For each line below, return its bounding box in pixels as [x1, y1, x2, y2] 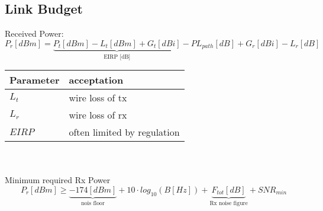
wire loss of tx [69, 91, 127, 105]
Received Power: [5, 27, 64, 40]
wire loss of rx [69, 108, 127, 122]
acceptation [69, 73, 124, 87]
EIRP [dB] [104, 53, 131, 60]
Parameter [9, 73, 60, 87]
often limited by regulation [69, 125, 180, 139]
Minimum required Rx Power [5, 174, 111, 186]
